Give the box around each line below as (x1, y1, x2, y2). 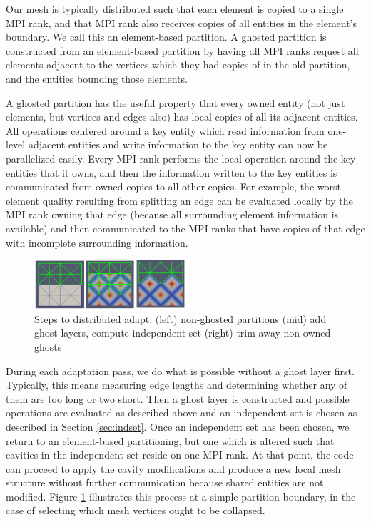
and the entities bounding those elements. (6, 71, 188, 86)
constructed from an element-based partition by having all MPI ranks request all (6, 43, 359, 58)
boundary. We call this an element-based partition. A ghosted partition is (6, 29, 327, 44)
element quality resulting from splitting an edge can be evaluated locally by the (6, 193, 353, 208)
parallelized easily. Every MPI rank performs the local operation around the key (6, 150, 356, 165)
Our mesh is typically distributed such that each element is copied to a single (6, 1, 344, 16)
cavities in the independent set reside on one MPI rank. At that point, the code (6, 447, 354, 462)
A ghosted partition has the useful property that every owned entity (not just (6, 95, 345, 110)
